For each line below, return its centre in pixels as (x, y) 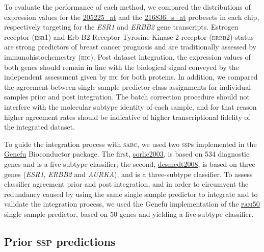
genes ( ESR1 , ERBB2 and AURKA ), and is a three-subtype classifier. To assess (128, 174)
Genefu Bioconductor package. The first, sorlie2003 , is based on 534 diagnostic (127, 154)
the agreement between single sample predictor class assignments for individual (128, 86)
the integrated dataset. (39, 127)
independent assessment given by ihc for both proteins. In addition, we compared (131, 77)
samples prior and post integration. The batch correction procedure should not (127, 97)
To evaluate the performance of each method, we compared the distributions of (127, 7)
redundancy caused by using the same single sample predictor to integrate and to (131, 194)
